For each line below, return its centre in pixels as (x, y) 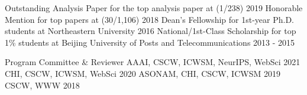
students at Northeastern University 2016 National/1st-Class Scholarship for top (151, 31)
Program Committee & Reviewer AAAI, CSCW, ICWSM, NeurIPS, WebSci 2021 (153, 62)
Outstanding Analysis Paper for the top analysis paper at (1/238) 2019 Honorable (154, 8)
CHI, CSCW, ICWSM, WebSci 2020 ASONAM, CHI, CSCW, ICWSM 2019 (143, 73)
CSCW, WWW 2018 (42, 85)
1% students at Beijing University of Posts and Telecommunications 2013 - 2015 (150, 42)
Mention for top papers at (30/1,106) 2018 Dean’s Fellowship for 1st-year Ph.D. (150, 19)
